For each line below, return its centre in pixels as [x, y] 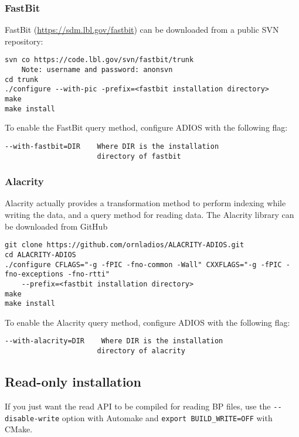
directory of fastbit [139, 156]
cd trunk [22, 79]
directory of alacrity [141, 351]
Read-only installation [73, 382]
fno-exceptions [34, 274]
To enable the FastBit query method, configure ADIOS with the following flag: [146, 127]
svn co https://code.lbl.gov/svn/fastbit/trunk [99, 60]
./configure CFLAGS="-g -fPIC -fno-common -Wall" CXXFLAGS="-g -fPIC [143, 264]
